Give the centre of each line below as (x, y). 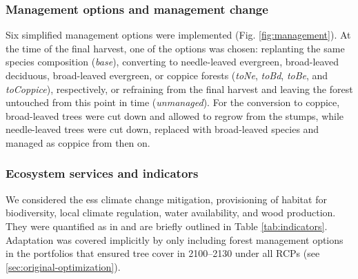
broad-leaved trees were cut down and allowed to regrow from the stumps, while (175, 115)
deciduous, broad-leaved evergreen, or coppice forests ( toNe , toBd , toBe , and (167, 75)
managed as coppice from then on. (78, 142)
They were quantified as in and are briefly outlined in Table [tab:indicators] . (167, 226)
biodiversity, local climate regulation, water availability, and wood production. (171, 213)
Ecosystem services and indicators (102, 173)
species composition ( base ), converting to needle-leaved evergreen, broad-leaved (172, 62)
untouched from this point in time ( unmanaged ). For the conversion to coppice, (173, 102)
